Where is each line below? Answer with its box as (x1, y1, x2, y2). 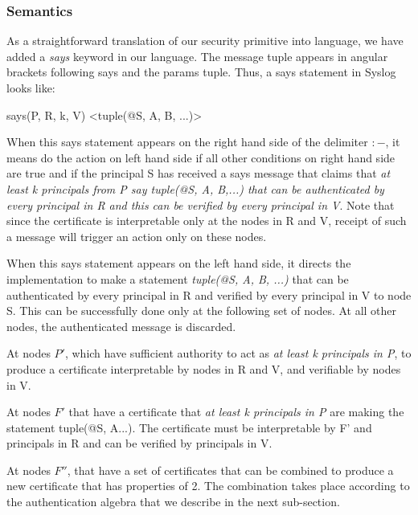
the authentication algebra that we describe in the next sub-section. (6, 493, 340, 510)
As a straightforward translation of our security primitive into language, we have (6, 32, 404, 49)
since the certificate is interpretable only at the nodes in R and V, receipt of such (6, 212, 407, 229)
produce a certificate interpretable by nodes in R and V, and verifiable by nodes (6, 360, 401, 377)
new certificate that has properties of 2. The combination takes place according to (6, 477, 410, 494)
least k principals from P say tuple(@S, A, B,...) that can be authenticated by (6, 180, 384, 197)
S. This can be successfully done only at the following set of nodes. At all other (6, 302, 397, 319)
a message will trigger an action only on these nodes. (6, 227, 267, 244)
